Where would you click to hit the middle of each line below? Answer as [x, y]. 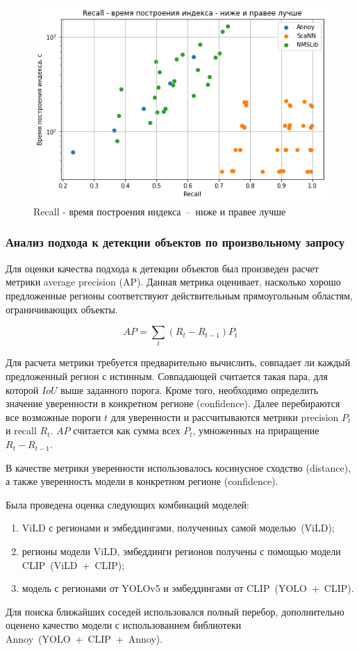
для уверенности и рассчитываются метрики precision [225, 417]
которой [22, 389]
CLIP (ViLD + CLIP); [73, 565]
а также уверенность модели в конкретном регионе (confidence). [142, 481]
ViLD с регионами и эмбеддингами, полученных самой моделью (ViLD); [178, 528]
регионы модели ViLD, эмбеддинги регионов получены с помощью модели [181, 551]
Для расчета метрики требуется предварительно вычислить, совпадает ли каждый [178, 362]
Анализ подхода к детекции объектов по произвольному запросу [175, 242]
